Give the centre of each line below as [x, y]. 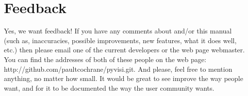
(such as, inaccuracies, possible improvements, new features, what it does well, [120, 40]
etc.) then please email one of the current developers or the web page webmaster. [124, 50]
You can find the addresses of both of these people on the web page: [105, 59]
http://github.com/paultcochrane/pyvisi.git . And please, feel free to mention [118, 69]
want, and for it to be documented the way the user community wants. [109, 88]
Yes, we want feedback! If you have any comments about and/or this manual [118, 31]
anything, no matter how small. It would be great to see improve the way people [124, 78]
